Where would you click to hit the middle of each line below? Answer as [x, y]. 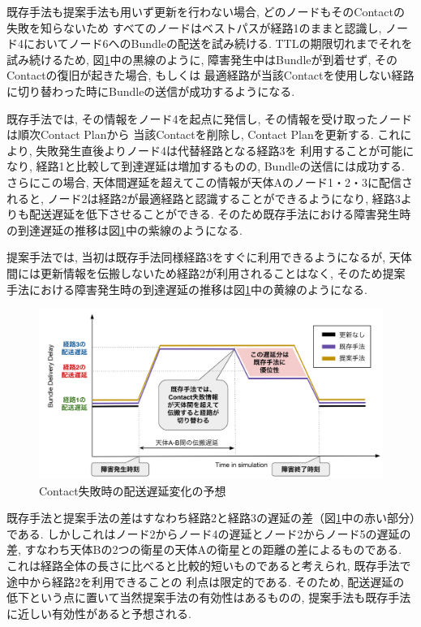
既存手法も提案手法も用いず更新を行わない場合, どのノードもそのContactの [206, 11]
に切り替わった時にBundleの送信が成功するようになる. [151, 91]
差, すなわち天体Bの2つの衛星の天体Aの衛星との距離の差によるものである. [204, 549]
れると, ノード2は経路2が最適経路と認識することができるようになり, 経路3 [204, 198]
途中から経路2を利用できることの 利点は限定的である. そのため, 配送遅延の [206, 581]
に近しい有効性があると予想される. [99, 613]
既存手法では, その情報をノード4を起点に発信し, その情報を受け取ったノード [210, 118]
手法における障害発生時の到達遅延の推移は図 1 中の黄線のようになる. [187, 289]
